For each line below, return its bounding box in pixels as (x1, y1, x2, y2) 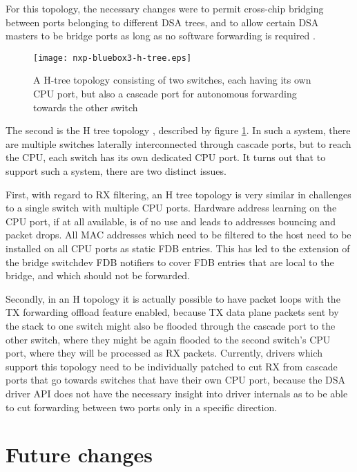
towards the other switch (33, 100, 138, 114)
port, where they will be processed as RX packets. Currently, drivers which (6, 346, 322, 360)
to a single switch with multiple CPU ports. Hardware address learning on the (6, 200, 337, 215)
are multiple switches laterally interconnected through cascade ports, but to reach (6, 136, 351, 151)
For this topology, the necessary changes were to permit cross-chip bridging (6, 1, 324, 15)
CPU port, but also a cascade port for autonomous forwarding (33, 86, 297, 101)
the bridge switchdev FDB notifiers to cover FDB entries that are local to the (6, 254, 334, 269)
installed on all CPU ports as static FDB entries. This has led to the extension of (6, 240, 350, 255)
